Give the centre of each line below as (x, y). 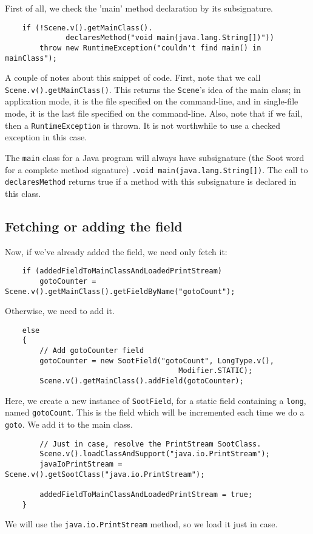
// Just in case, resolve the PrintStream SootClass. (150, 444)
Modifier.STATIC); (216, 371)
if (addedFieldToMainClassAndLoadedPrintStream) (122, 271)
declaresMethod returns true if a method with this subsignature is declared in (151, 181)
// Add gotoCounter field (92, 351)
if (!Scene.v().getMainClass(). (87, 28)
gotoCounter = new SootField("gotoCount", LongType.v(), (157, 361)
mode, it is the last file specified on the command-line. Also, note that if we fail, (154, 113)
